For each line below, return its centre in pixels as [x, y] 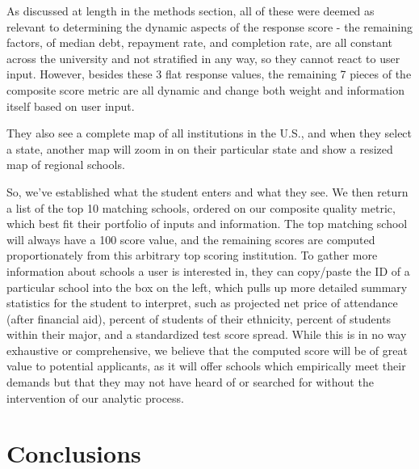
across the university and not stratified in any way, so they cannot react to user [203, 58]
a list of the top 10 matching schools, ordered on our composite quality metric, [201, 207]
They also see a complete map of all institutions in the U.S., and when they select [209, 133]
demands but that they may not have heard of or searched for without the [190, 382]
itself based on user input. [71, 106]
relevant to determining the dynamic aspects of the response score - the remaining [209, 26]
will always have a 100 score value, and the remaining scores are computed [191, 239]
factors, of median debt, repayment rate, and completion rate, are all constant [199, 42]
